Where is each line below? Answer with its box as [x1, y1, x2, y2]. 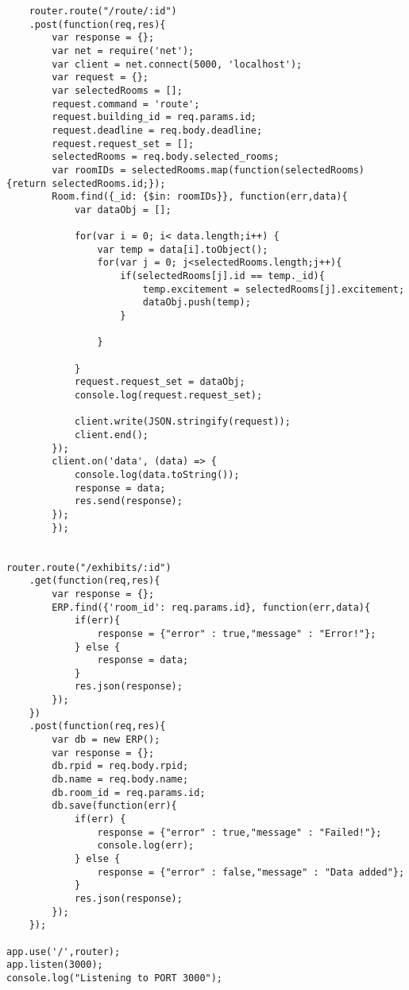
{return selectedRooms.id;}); [6, 177, 166, 189]
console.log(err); [97, 840, 195, 852]
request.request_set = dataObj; [74, 376, 245, 388]
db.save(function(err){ [52, 800, 177, 812]
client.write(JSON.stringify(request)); [74, 416, 291, 428]
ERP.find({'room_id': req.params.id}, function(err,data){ [52, 601, 371, 613]
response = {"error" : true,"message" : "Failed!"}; [97, 826, 382, 838]
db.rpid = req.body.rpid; [52, 760, 189, 772]
